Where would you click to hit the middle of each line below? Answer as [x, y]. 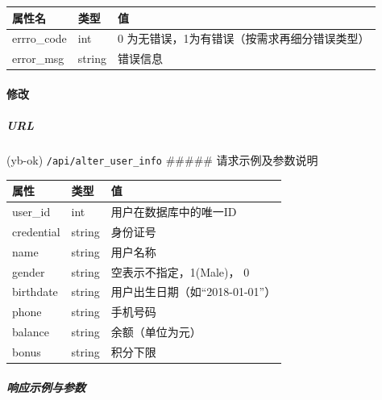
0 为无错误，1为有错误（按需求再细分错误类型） [243, 38]
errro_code [39, 38]
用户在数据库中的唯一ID [174, 212]
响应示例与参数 [46, 387]
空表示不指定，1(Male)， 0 [180, 271]
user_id [31, 212]
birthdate [35, 292]
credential [36, 231]
